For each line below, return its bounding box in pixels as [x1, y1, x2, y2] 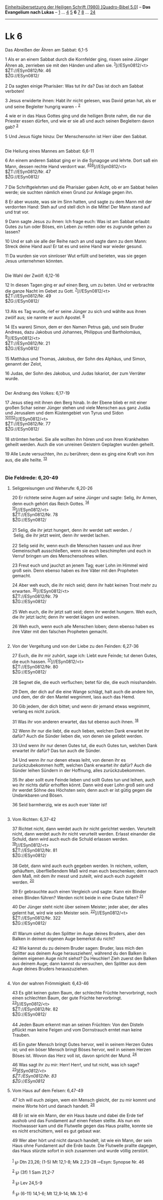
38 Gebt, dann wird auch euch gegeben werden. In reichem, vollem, [12, 863, 148, 869]
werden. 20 [12, 878, 34, 885]
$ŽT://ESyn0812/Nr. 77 [5, 421, 51, 427]
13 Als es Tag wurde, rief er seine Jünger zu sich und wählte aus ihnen [5, 309, 147, 314]
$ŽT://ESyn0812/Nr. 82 [12, 1006, 58, 1012]
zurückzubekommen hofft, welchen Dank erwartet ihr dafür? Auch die [12, 763, 152, 768]
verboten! [5, 88, 25, 94]
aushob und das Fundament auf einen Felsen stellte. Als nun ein [12, 1117, 140, 1123]
